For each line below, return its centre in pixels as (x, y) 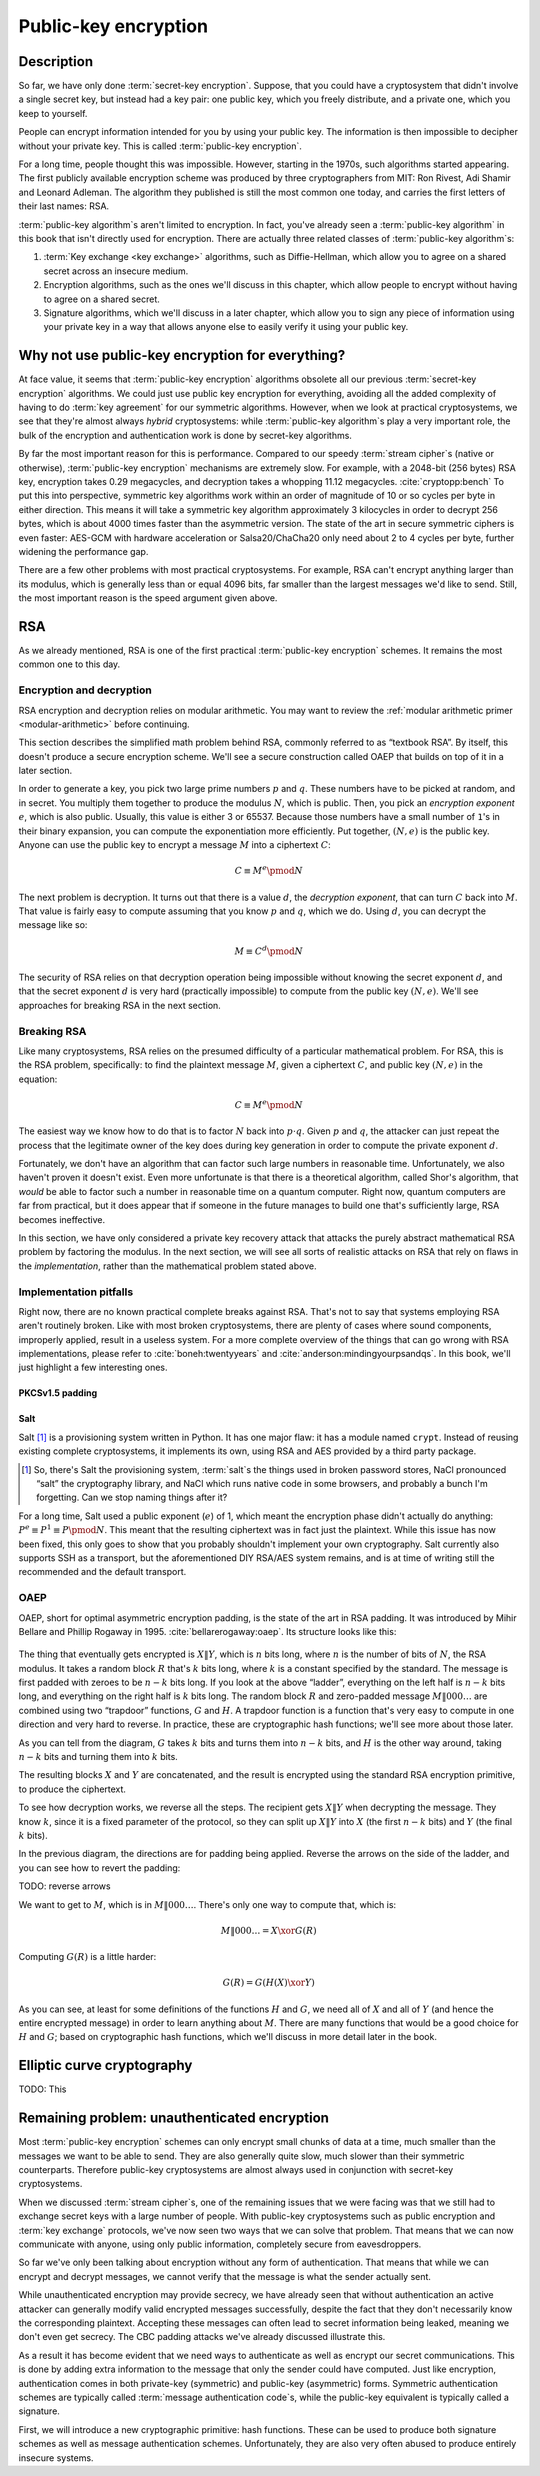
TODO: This (42, 2089)
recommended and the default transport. (102, 1572)
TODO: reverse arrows (64, 1886)
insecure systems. (56, 2457)
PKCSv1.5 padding (58, 1393)
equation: (38, 1079)
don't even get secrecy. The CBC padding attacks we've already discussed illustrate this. (202, 2337)
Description (56, 61)
